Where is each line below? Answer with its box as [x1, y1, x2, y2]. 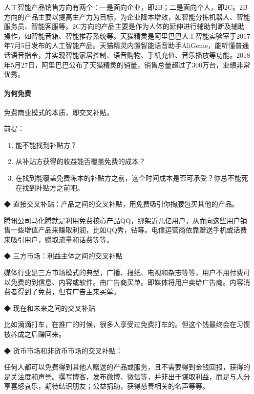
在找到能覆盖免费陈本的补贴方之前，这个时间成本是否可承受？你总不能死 [15, 172, 248, 183]
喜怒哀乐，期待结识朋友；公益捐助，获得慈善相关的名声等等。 [10, 381, 209, 391]
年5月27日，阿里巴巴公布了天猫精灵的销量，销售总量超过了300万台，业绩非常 [4, 59, 250, 70]
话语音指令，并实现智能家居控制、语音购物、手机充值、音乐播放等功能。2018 [4, 49, 250, 60]
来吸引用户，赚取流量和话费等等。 [4, 234, 113, 244]
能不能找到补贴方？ [15, 139, 77, 150]
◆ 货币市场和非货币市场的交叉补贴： [4, 345, 123, 355]
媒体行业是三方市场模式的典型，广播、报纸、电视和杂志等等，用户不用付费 [4, 267, 243, 278]
